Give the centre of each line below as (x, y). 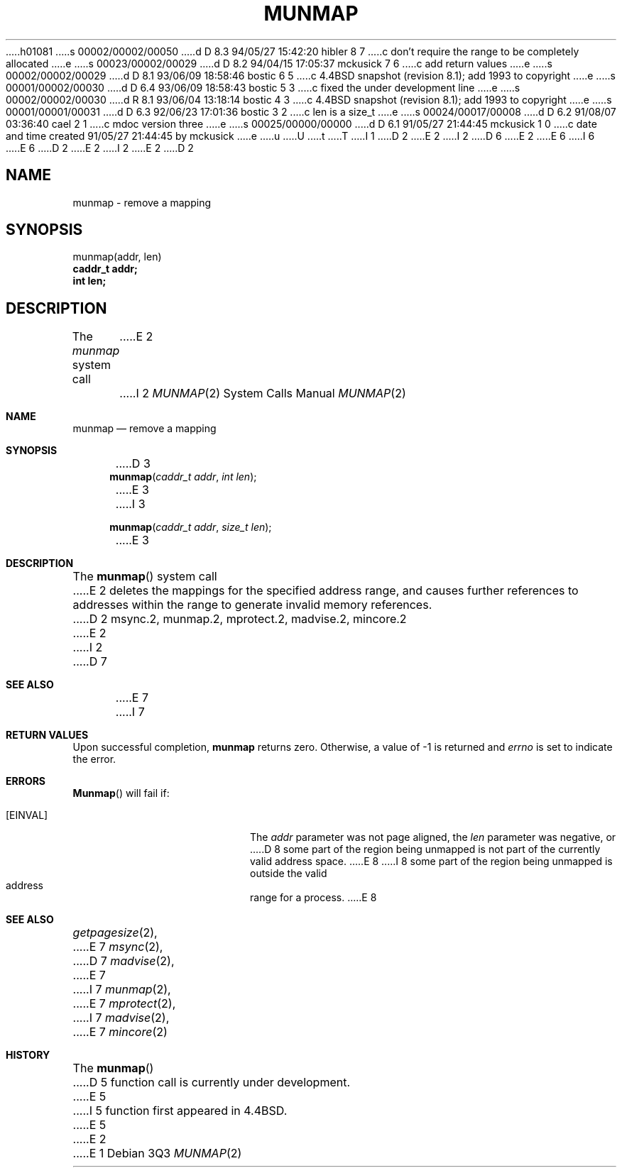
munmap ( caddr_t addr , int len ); (183, 477)
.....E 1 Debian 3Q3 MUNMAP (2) (157, 1153)
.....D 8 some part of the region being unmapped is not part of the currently (425, 849)
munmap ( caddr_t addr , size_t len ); (191, 527)
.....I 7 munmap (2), (122, 990)
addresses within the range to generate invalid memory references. (252, 605)
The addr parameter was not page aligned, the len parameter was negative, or (433, 837)
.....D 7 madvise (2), (124, 961)
